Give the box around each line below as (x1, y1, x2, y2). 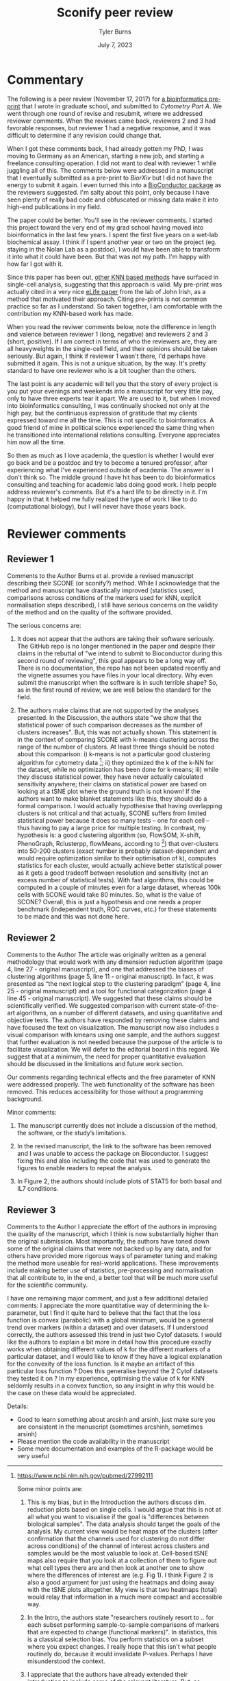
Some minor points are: (16, 1484, 84, 1492)
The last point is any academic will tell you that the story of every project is (7, 379, 218, 388)
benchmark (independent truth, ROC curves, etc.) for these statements (16, 905, 217, 913)
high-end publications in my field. (7, 202, 102, 210)
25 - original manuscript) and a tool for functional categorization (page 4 (7, 987, 212, 995)
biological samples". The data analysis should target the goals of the (27, 1520, 220, 1528)
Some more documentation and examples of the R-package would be (16, 1444, 214, 1453)
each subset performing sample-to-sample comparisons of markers (27, 1620, 220, 1629)
